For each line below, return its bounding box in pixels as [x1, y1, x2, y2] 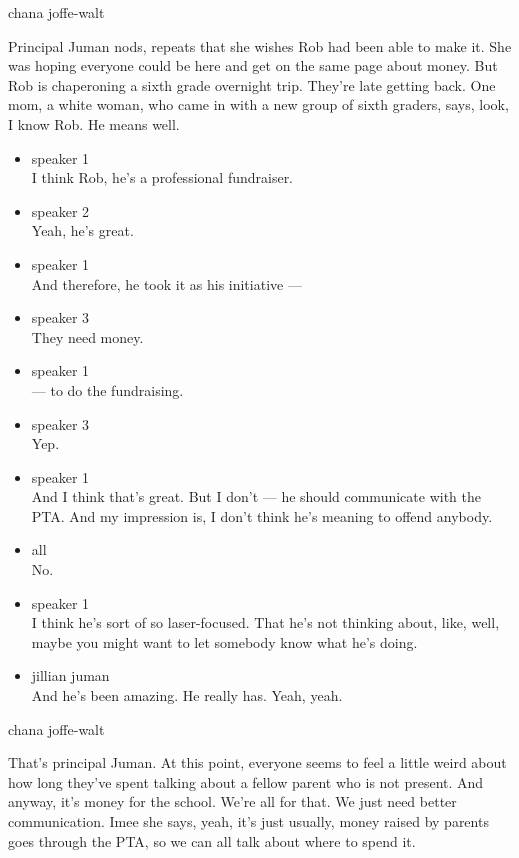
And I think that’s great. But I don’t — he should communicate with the [31, 486, 481, 507]
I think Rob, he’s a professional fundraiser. [31, 167, 294, 188]
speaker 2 [31, 200, 90, 221]
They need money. [31, 326, 144, 347]
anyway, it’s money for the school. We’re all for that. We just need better [8, 791, 457, 812]
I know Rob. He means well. [8, 113, 180, 134]
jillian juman [31, 665, 110, 686]
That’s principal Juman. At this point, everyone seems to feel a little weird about [8, 752, 507, 773]
